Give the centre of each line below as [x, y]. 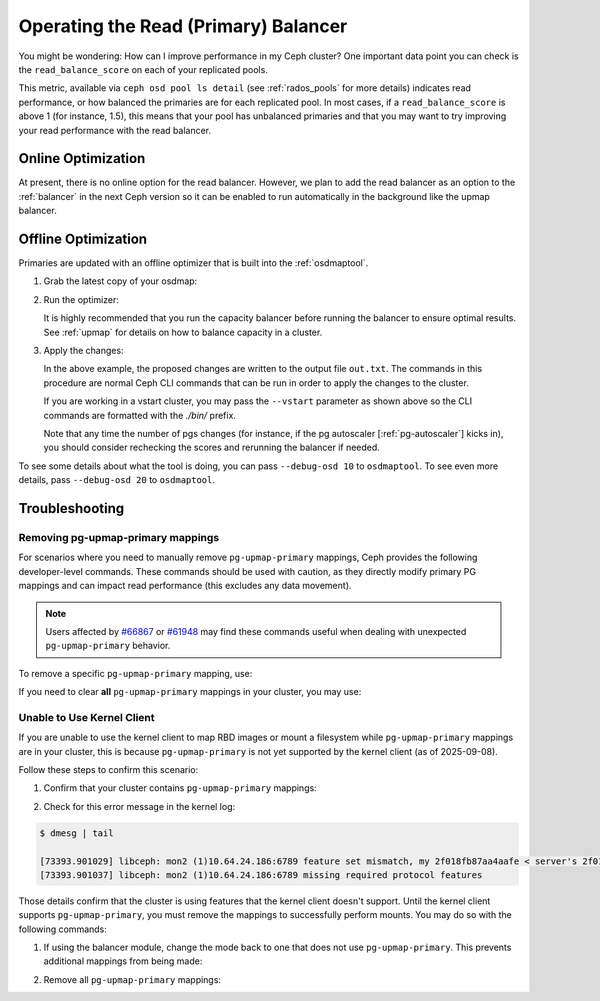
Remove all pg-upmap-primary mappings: [132, 979]
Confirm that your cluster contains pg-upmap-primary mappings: [180, 788]
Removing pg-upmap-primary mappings [119, 537]
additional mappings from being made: [123, 961]
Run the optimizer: [81, 299]
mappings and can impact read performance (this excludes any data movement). [185, 586]
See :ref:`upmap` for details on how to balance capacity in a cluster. [183, 332]
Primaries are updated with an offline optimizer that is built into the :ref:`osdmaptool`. [193, 263]
